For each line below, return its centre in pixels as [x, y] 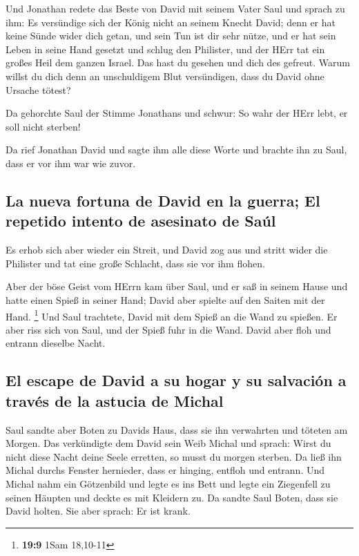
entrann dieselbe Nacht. [56, 343]
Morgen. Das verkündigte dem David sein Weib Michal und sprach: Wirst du [168, 443]
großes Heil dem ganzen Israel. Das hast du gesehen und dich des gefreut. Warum [178, 63]
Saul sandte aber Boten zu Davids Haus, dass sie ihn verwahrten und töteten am [177, 429]
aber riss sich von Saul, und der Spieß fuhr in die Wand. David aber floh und [168, 329]
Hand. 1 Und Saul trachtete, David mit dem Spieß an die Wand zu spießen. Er [172, 315]
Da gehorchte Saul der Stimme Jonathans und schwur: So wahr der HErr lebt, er [177, 113]
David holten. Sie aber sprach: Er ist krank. [98, 511]
